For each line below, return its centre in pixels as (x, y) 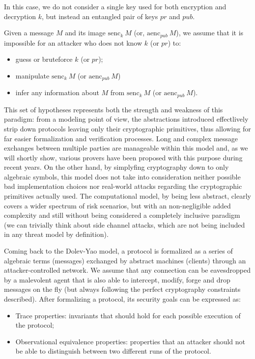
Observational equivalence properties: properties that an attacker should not (130, 341)
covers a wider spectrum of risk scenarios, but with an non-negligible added (117, 205)
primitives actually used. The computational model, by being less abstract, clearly (127, 196)
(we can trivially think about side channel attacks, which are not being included (125, 224)
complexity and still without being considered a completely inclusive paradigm (122, 215)
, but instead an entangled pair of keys (100, 16)
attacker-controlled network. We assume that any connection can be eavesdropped (127, 270)
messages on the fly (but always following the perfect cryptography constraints (122, 289)
